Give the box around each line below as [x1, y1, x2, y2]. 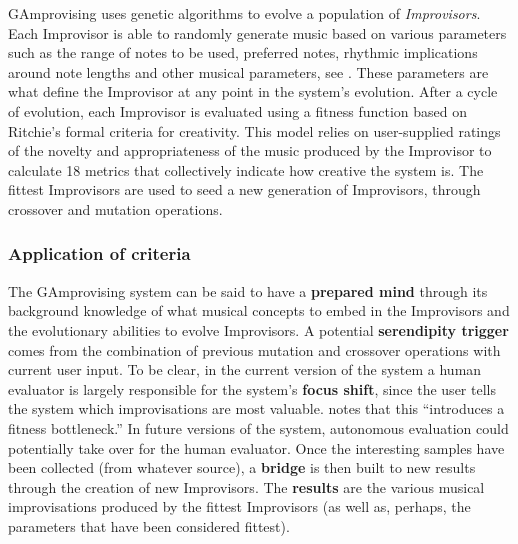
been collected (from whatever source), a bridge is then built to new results [8, 457, 476, 478]
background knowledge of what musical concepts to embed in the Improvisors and [8, 300, 510, 321]
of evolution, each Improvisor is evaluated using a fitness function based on [8, 100, 468, 121]
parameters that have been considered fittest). [8, 515, 290, 536]
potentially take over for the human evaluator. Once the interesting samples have [8, 437, 505, 458]
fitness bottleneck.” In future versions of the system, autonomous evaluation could [8, 417, 509, 438]
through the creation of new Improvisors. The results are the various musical [8, 476, 485, 497]
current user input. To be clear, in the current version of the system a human [8, 359, 482, 380]
